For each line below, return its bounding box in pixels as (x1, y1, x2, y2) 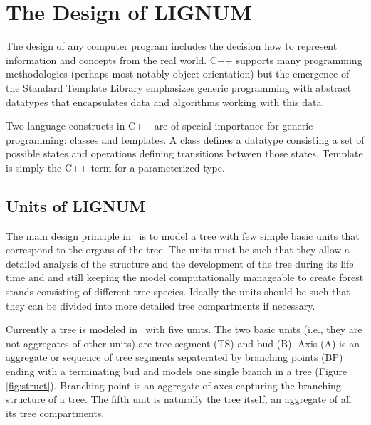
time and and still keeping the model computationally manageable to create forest (6, 270, 364, 285)
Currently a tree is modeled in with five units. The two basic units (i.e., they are (6, 322, 362, 337)
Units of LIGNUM (6, 194, 146, 216)
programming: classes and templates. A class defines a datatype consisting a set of (6, 132, 365, 147)
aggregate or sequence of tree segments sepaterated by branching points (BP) (6, 350, 343, 364)
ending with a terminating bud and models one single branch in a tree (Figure (6, 364, 348, 379)
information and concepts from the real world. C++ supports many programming (6, 52, 362, 67)
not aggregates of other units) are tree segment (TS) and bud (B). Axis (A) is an (6, 335, 360, 350)
